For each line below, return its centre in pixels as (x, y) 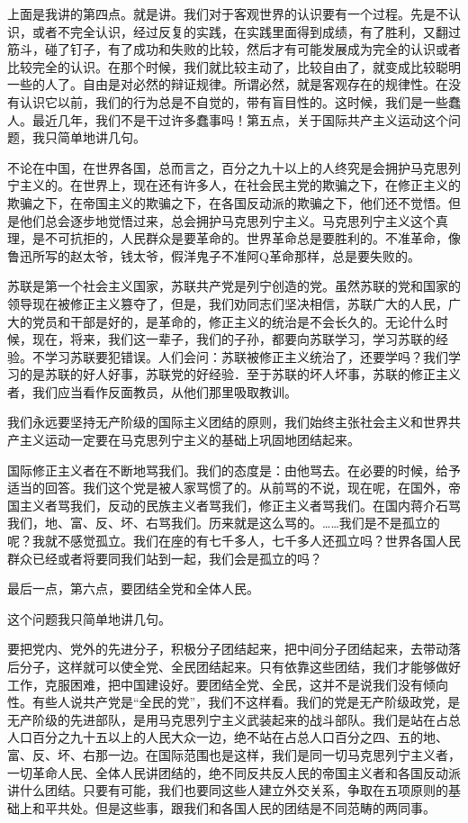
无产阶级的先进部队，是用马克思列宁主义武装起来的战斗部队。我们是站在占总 (234, 719)
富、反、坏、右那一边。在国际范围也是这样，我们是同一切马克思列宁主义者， (234, 754)
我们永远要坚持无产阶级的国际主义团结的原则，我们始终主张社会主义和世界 (228, 422)
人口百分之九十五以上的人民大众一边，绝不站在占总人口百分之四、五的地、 (228, 737)
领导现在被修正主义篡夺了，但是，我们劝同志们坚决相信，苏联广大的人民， (228, 303)
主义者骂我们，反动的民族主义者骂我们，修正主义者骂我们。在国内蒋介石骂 (240, 505)
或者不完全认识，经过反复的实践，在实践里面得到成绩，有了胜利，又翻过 (246, 31)
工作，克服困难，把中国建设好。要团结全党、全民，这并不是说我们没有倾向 (228, 684)
